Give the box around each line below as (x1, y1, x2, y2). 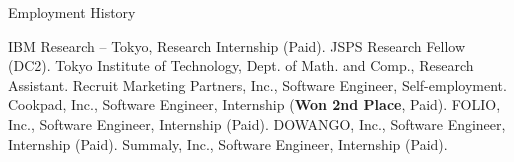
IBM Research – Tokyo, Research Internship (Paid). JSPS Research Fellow (8, 35, 465, 56)
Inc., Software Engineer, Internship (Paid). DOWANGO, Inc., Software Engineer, (8, 113, 506, 134)
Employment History (8, 2, 136, 22)
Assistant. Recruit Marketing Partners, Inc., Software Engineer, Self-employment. (8, 74, 507, 95)
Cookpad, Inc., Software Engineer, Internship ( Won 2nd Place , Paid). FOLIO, (8, 94, 501, 115)
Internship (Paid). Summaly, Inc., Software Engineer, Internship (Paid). (8, 133, 448, 154)
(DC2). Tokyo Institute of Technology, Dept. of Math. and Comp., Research (8, 55, 474, 76)
